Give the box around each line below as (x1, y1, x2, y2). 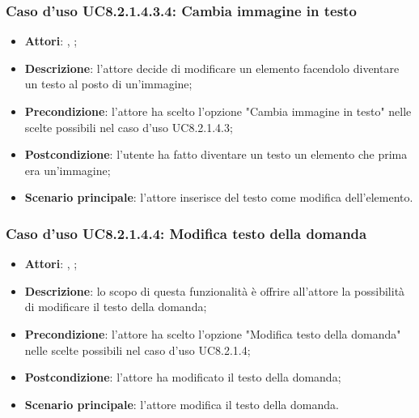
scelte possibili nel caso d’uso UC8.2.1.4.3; (24, 118, 233, 135)
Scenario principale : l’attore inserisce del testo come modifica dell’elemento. (24, 189, 413, 206)
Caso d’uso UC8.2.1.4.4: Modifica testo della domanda (6, 223, 367, 243)
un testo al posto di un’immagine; (24, 75, 193, 92)
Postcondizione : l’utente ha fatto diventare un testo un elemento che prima (24, 146, 408, 163)
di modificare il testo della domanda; (24, 298, 207, 315)
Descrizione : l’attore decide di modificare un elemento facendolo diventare (24, 59, 400, 76)
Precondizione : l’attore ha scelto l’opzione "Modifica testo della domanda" (24, 325, 401, 342)
